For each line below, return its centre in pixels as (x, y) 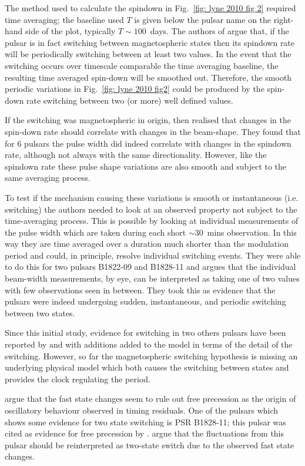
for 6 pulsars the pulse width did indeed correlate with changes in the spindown (148, 143)
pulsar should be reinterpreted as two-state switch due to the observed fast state (150, 444)
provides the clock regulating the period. (78, 379)
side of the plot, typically (71, 31)
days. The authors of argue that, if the (219, 31)
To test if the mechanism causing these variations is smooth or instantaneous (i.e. (152, 197)
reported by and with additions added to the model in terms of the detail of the (149, 344)
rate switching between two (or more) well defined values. (130, 100)
